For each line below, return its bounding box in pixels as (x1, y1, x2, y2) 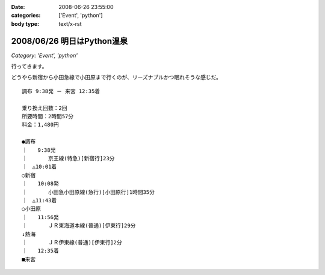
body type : (11, 20, 39, 27)
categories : (11, 12, 41, 19)
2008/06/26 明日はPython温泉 (11, 36, 128, 46)
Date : (11, 4, 25, 10)
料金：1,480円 (22, 121, 60, 128)
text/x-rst (58, 20, 82, 27)
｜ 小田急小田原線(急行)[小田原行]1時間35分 (22, 189, 155, 195)
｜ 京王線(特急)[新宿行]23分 (22, 155, 115, 162)
